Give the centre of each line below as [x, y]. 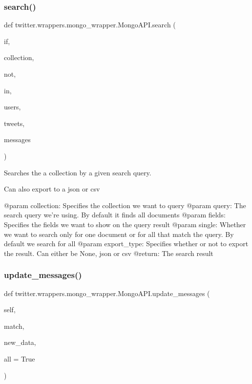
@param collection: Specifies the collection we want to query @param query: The [125, 205]
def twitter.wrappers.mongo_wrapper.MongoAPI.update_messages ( [107, 293]
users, [12, 107]
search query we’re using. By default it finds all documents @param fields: [115, 215]
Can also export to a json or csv [52, 189]
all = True [20, 358]
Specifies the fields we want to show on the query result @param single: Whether [125, 224]
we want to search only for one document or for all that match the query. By [119, 234]
